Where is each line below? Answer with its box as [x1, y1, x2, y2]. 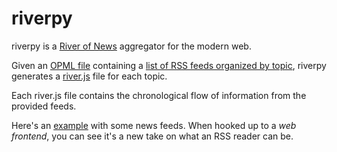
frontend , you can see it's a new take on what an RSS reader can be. [11, 130, 294, 142]
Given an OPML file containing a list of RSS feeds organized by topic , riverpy [11, 59, 327, 71]
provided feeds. [11, 100, 77, 112]
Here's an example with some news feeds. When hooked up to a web [11, 119, 297, 131]
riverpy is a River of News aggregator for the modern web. [11, 40, 252, 52]
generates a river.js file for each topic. [11, 70, 168, 82]
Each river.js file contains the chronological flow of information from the [11, 89, 307, 101]
